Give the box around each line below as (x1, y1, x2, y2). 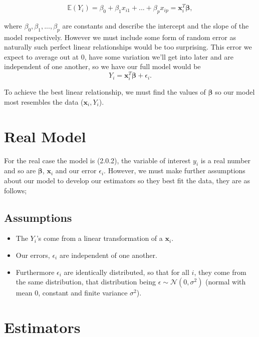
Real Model (4, 126, 86, 146)
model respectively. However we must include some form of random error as (4, 32, 236, 42)
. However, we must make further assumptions (104, 165, 245, 176)
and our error (55, 165, 97, 176)
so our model (215, 87, 255, 97)
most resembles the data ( (4, 96, 84, 107)
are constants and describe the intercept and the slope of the (62, 20, 249, 31)
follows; (4, 185, 27, 195)
